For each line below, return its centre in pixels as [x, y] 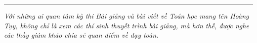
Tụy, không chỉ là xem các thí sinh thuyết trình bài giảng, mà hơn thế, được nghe [127, 25]
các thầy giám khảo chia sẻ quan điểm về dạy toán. [81, 35]
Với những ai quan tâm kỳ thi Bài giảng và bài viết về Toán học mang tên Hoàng [127, 16]
